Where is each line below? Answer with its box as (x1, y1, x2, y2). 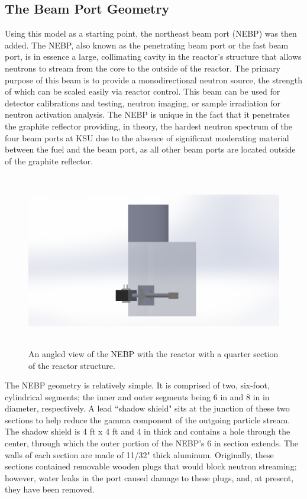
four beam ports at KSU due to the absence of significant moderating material (5, 131, 289, 144)
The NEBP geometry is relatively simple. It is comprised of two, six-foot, (5, 379, 270, 391)
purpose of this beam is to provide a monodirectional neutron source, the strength (5, 73, 303, 86)
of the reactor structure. (28, 359, 115, 371)
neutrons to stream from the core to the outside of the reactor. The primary (5, 61, 281, 74)
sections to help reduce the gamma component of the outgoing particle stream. (5, 413, 290, 426)
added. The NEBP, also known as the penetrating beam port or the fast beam (5, 38, 289, 51)
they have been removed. (5, 483, 95, 495)
